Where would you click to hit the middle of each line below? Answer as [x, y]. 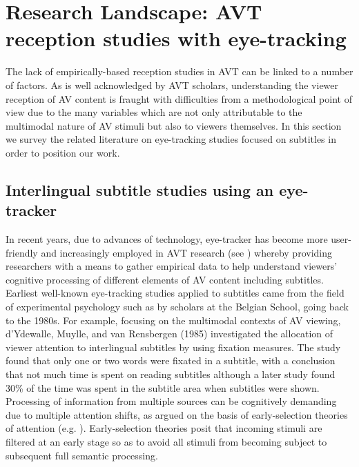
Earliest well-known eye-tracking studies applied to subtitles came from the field [175, 293]
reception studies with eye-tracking [176, 38]
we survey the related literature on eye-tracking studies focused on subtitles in [171, 139]
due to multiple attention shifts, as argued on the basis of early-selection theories [177, 414]
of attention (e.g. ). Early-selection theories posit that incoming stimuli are [164, 428]
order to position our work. [63, 152]
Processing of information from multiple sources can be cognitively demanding [171, 401]
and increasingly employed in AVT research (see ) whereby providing [186, 252]
